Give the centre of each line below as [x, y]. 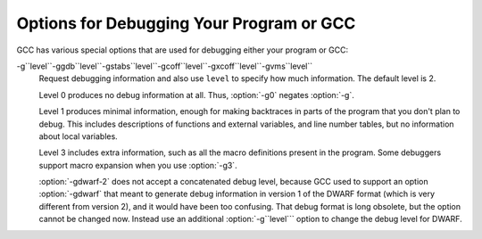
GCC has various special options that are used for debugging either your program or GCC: [183, 50]
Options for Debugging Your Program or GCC [186, 23]
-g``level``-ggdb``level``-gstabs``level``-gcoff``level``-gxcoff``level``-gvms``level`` [165, 66]
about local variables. [78, 136]
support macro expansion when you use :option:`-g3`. [138, 165]
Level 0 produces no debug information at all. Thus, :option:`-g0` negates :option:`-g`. [196, 95]
